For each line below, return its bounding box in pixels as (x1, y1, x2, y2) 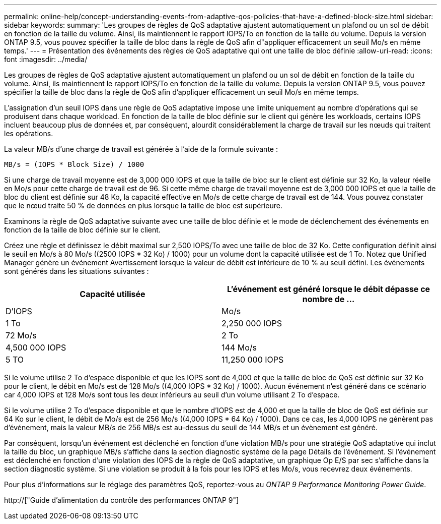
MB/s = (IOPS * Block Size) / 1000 (4, 160, 144, 168)
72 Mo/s (6, 330, 37, 340)
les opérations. (4, 129, 53, 138)
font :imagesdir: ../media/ (4, 55, 88, 64)
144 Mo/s (222, 342, 257, 353)
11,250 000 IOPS (222, 355, 284, 365)
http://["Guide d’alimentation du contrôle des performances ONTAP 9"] (4, 496, 239, 504)
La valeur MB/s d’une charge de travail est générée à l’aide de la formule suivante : (4, 145, 278, 153)
